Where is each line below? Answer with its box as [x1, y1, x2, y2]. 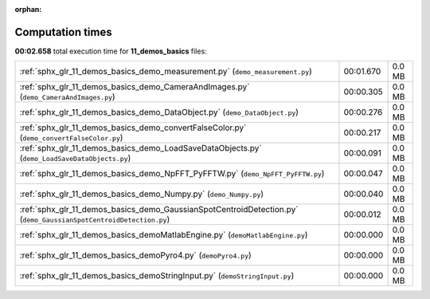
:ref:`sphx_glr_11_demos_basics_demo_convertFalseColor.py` [19, 122, 247, 133]
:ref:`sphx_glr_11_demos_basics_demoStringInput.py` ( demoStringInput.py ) [19, 270, 295, 281]
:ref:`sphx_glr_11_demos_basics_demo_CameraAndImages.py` [19, 81, 250, 92]
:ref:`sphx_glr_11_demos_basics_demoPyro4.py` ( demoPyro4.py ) [19, 250, 252, 261]
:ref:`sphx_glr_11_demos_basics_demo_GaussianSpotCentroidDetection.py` [19, 204, 299, 215]
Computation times [14, 25, 112, 39]
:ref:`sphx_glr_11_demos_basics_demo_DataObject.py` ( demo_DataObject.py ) [19, 107, 299, 118]
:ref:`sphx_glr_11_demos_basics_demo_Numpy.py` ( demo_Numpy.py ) [19, 188, 264, 199]
